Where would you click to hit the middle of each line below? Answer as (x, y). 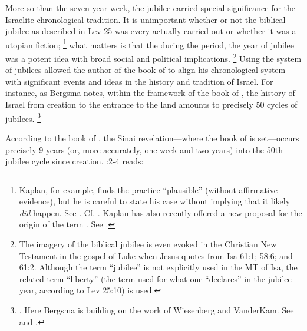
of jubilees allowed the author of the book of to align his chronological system (146, 70)
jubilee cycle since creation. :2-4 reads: (75, 161)
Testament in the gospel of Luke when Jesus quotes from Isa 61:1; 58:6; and (156, 255)
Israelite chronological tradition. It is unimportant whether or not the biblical (146, 19)
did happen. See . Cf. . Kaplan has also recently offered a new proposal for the (161, 212)
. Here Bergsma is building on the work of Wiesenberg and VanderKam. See (156, 310)
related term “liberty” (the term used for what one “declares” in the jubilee (155, 278)
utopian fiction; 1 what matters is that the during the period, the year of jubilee (150, 44)
